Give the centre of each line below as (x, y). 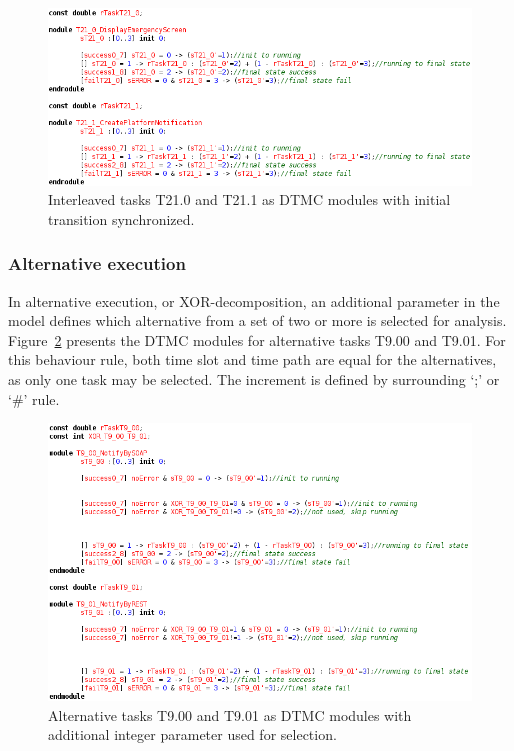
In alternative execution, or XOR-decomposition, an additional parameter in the (254, 300)
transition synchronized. (121, 218)
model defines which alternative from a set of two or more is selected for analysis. (257, 320)
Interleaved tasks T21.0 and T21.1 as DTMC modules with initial (249, 199)
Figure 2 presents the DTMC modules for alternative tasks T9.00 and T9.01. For (257, 339)
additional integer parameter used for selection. (192, 734)
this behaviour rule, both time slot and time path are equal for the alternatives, (252, 359)
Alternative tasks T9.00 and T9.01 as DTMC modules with (230, 714)
